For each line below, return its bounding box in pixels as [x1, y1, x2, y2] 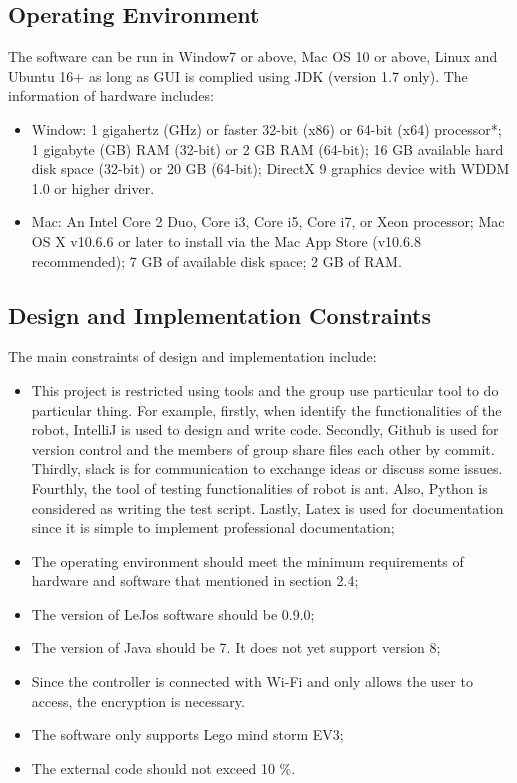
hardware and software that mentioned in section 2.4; [31, 570, 359, 591]
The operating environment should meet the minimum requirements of [31, 550, 464, 571]
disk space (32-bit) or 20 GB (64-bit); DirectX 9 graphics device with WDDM [31, 158, 510, 179]
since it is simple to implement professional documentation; [31, 517, 395, 538]
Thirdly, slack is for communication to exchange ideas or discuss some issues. [31, 458, 503, 479]
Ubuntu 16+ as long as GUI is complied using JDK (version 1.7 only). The [8, 65, 468, 86]
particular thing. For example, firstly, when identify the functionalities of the [31, 399, 502, 420]
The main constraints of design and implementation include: [8, 346, 377, 367]
